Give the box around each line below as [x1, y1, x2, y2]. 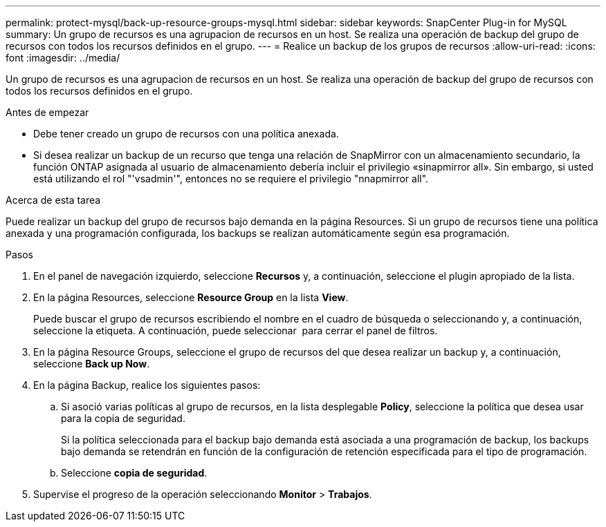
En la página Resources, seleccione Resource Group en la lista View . [33, 291, 349, 303]
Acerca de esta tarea [6, 194, 101, 206]
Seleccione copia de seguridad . [61, 467, 208, 479]
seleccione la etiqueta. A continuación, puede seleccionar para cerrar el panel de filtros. [33, 325, 438, 336]
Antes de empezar [6, 106, 89, 118]
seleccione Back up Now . [33, 358, 150, 370]
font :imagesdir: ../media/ [6, 52, 120, 64]
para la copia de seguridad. [61, 412, 185, 424]
